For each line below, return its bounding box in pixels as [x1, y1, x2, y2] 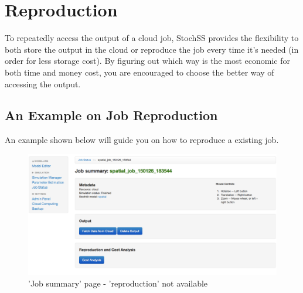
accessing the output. [5, 77, 81, 90]
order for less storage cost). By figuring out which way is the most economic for [5, 54, 290, 67]
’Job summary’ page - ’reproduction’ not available [28, 277, 208, 289]
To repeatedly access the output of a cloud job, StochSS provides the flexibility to [5, 32, 299, 44]
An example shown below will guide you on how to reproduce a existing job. [5, 134, 279, 146]
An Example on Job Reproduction [5, 106, 218, 124]
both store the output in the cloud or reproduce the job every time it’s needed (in [5, 43, 299, 55]
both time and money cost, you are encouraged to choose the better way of [5, 66, 274, 78]
